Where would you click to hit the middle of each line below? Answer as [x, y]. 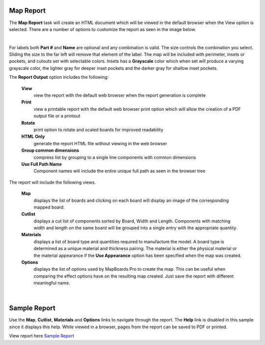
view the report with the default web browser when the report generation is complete [120, 95]
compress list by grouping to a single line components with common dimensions [115, 157]
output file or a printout [57, 116]
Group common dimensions [50, 151]
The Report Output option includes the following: [59, 77]
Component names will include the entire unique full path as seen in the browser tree [119, 171]
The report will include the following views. [52, 182]
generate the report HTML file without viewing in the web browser [100, 143]
